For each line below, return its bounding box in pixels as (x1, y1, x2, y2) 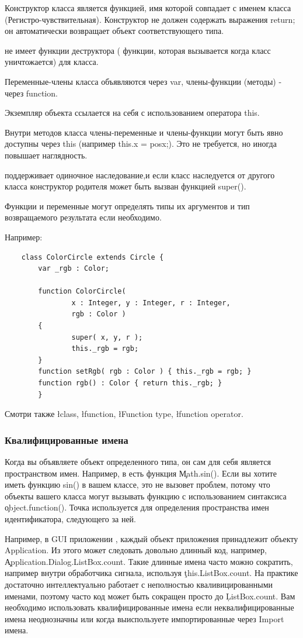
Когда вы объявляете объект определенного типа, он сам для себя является (5, 456, 271, 468)
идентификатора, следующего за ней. (5, 513, 136, 525)
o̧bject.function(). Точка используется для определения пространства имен (5, 501, 269, 513)
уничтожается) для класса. (5, 56, 99, 68)
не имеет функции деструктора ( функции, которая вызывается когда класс (5, 44, 271, 56)
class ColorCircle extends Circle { (21, 253, 164, 261)
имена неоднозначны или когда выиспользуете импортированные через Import (5, 612, 284, 625)
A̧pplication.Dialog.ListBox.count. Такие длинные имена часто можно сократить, (5, 555, 293, 567)
